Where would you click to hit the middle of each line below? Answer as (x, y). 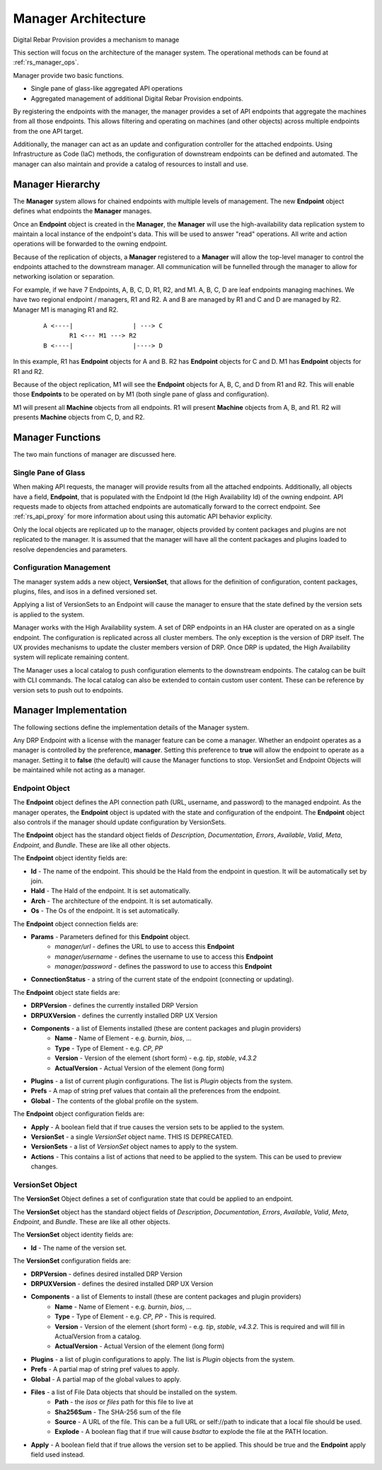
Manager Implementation (70, 711)
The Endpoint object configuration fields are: (79, 1114)
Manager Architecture (80, 18)
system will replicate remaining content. (71, 657)
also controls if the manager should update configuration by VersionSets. (120, 822)
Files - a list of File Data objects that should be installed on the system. (134, 1392)
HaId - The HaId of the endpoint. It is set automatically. (111, 891)
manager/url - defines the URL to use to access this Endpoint (145, 947)
